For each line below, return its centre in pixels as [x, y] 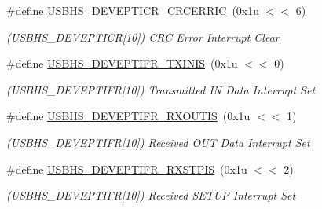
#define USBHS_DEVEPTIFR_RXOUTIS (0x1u [128, 116]
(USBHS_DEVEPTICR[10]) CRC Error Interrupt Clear [143, 37]
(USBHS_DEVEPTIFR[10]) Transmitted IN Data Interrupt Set [161, 89]
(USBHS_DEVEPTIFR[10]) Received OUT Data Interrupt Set [158, 142]
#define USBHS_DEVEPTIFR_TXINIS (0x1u [122, 63]
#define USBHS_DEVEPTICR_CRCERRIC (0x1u [133, 10]
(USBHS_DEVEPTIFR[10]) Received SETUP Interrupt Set [151, 195]
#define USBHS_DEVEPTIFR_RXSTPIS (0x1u [127, 169]
